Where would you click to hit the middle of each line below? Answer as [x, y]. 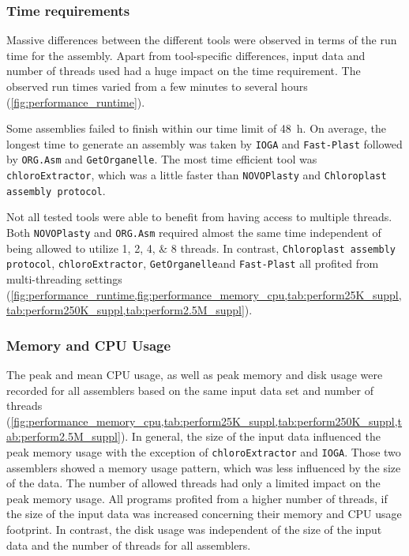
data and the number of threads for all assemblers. [129, 545]
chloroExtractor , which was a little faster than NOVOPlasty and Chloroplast [197, 175]
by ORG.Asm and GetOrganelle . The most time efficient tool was [162, 159]
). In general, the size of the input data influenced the [250, 436]
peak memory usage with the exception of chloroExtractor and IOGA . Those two [204, 451]
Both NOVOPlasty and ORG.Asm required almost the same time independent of [194, 232]
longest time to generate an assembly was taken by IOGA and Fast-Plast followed [204, 143]
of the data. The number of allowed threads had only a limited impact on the [193, 483]
